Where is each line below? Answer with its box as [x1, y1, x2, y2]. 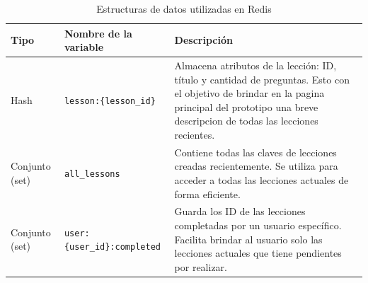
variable [64, 40, 104, 54]
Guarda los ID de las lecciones [174, 204, 306, 219]
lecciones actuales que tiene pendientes [174, 246, 342, 260]
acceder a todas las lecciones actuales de [174, 173, 349, 187]
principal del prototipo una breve [174, 99, 318, 114]
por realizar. [174, 259, 227, 274]
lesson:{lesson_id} [64, 96, 156, 106]
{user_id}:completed [64, 242, 161, 253]
